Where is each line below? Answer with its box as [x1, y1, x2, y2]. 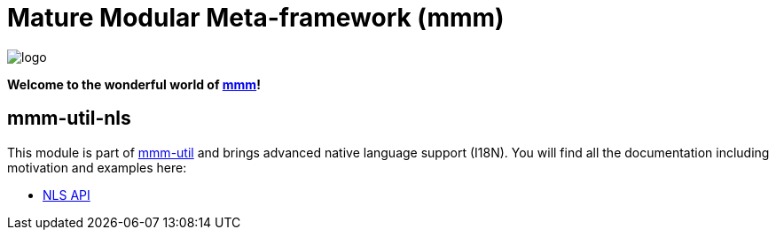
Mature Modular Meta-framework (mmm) [7, 3, 505, 33]
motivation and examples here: [7, 159, 187, 175]
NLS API [43, 187, 90, 203]
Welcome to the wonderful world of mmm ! [7, 76, 261, 92]
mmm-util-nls [7, 107, 131, 130]
